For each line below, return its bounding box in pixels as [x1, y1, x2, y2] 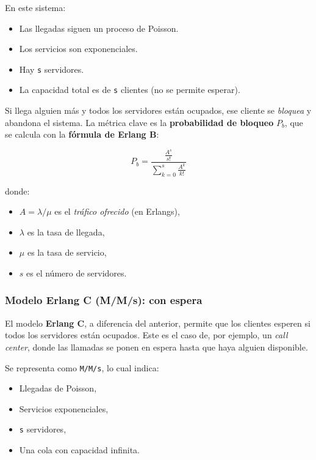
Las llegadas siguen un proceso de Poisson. [19, 21, 179, 34]
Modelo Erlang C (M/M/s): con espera [5, 292, 203, 308]
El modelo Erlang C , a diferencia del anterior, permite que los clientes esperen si [5, 316, 311, 329]
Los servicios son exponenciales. [19, 42, 138, 55]
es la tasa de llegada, [27, 225, 105, 238]
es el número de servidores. [26, 266, 127, 279]
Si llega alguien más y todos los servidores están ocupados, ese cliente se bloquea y [5, 104, 312, 117]
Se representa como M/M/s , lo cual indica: [5, 361, 159, 374]
